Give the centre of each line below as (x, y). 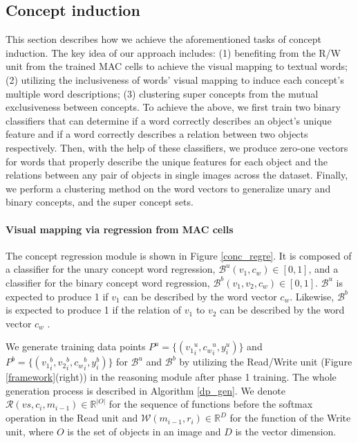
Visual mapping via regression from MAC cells (120, 229)
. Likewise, (312, 296)
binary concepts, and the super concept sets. (100, 202)
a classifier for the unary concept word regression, (111, 269)
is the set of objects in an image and (144, 431)
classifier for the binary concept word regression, (108, 282)
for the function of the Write (290, 418)
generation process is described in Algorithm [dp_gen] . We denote (145, 390)
